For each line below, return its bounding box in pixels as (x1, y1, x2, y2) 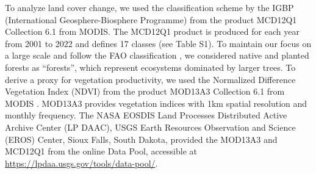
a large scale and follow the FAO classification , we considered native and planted (5, 49, 309, 62)
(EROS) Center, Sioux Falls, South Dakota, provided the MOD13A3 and (5, 132, 278, 145)
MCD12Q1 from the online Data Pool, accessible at (5, 145, 197, 158)
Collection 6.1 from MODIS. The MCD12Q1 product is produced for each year (5, 25, 300, 38)
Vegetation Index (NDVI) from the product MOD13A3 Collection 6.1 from (5, 85, 285, 98)
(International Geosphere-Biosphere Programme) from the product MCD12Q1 (5, 13, 297, 26)
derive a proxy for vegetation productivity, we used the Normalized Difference (5, 73, 296, 85)
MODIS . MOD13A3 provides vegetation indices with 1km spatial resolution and (5, 96, 307, 109)
